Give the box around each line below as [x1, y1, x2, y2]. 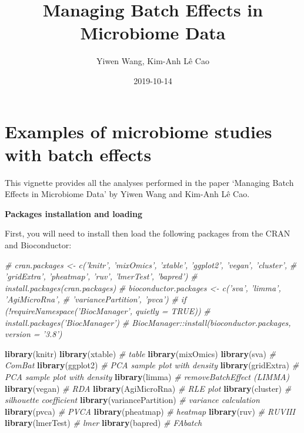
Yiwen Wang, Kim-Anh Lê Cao [96, 55, 209, 67]
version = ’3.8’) [5, 328, 62, 340]
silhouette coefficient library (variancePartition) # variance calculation [5, 394, 260, 406]
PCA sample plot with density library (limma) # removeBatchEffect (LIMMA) [5, 370, 290, 382]
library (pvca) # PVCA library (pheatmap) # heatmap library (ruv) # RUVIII [5, 405, 295, 417]
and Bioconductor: [5, 239, 72, 251]
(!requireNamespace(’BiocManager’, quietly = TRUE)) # [5, 304, 211, 317]
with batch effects [5, 142, 152, 166]
